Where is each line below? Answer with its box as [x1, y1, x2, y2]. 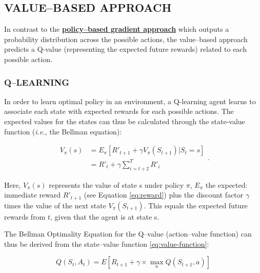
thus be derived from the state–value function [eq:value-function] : [4, 238, 209, 249]
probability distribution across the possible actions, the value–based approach [4, 33, 248, 44]
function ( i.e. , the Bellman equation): [4, 126, 122, 136]
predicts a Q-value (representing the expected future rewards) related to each [4, 44, 247, 54]
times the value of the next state [4, 200, 106, 210]
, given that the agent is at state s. [50, 211, 159, 222]
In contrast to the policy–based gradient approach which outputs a [4, 24, 229, 34]
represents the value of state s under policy [49, 179, 184, 190]
